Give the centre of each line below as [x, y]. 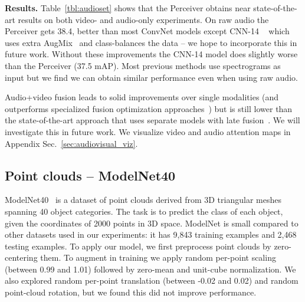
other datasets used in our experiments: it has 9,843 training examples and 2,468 [151, 234]
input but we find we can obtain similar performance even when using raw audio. [151, 77]
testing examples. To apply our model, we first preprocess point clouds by [138, 246]
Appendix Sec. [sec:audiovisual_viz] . [71, 143]
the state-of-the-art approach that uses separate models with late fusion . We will [152, 120]
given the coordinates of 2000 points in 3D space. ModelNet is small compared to [152, 223]
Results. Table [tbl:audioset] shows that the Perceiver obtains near [128, 8]
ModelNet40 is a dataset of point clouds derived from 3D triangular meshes [143, 200]
